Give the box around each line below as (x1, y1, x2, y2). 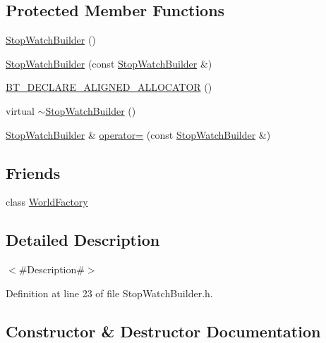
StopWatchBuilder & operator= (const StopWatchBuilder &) (6, 127, 271, 142)
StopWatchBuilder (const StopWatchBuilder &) (6, 56, 212, 70)
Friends (6, 161, 61, 183)
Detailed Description (6, 229, 160, 251)
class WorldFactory (6, 194, 88, 209)
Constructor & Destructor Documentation (6, 320, 321, 342)
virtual (6, 103, 35, 118)
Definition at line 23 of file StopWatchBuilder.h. (6, 285, 213, 300)
